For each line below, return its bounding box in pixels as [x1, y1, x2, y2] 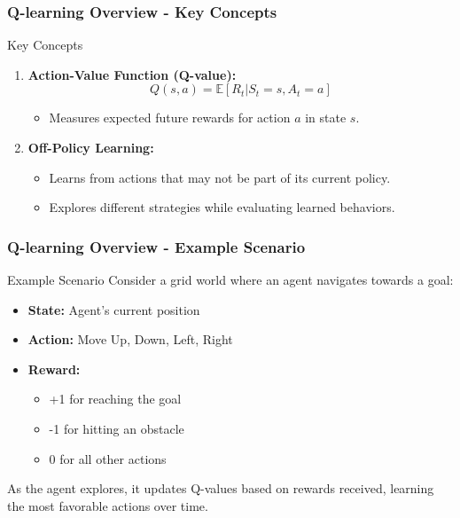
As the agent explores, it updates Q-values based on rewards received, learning [7, 479, 434, 498]
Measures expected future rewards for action [49, 108, 291, 127]
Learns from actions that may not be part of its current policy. [49, 168, 391, 186]
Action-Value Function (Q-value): [27, 65, 237, 83]
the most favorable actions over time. [7, 496, 208, 514]
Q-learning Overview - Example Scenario [7, 235, 306, 257]
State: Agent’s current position [27, 300, 200, 318]
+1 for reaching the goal [49, 389, 182, 408]
